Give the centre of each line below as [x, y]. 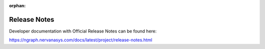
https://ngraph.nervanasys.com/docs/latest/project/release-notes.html [80, 40]
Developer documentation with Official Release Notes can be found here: [83, 31]
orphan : [17, 6]
